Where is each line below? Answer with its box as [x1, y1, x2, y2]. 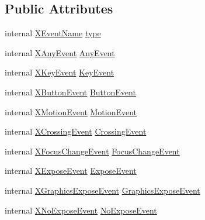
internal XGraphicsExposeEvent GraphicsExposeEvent [5, 184, 200, 196]
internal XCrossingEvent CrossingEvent [5, 125, 147, 137]
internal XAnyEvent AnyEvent [5, 46, 115, 59]
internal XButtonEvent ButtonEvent [5, 85, 136, 98]
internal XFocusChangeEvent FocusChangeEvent [5, 145, 180, 157]
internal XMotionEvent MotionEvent [5, 105, 137, 118]
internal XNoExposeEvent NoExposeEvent [5, 204, 157, 216]
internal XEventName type [5, 27, 101, 39]
